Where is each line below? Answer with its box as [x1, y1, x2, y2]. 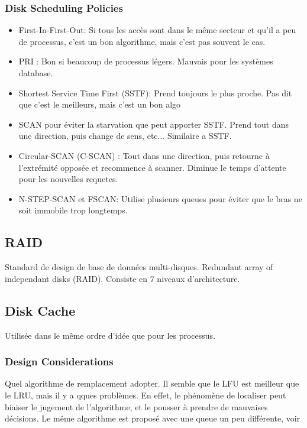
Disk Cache [5, 301, 76, 319]
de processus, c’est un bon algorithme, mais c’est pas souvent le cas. [18, 35, 266, 47]
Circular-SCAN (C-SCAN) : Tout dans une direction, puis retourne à [18, 149, 270, 161]
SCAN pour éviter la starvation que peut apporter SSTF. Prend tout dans [18, 118, 289, 130]
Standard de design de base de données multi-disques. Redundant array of [5, 261, 273, 273]
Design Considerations [5, 354, 114, 369]
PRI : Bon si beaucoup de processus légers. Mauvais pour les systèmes [18, 55, 273, 67]
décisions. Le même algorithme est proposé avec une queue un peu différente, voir [5, 412, 300, 424]
